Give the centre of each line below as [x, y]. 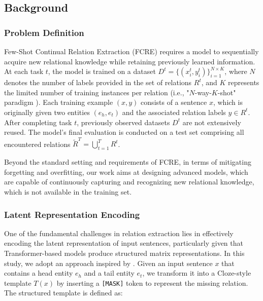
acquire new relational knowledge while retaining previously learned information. [130, 61]
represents [244, 82]
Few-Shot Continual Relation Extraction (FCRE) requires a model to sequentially [131, 51]
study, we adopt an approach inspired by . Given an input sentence [108, 263]
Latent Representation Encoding [72, 214]
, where [236, 71]
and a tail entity [109, 273]
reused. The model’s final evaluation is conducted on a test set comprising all [124, 132]
